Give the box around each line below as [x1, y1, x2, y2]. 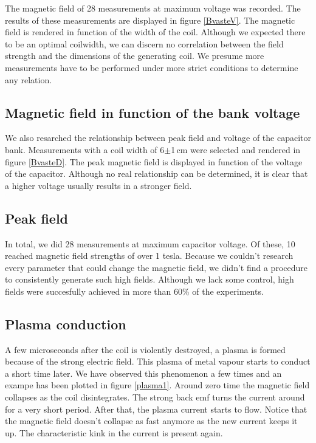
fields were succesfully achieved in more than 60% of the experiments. [5, 284, 264, 297]
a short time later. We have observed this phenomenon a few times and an [5, 366, 282, 379]
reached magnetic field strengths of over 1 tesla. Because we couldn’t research [5, 249, 294, 262]
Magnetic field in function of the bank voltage [5, 103, 300, 122]
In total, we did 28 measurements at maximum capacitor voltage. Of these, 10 [5, 237, 295, 250]
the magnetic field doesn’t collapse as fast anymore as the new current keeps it [5, 414, 298, 427]
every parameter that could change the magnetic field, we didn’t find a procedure [5, 261, 307, 273]
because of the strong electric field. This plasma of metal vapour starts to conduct [5, 355, 311, 368]
